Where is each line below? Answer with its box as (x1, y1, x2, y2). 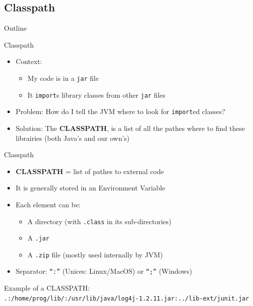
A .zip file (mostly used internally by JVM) (27, 249, 163, 259)
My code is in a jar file (27, 72, 99, 83)
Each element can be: (15, 199, 81, 209)
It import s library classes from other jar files (27, 89, 166, 100)
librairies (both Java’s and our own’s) (15, 132, 130, 143)
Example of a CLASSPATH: (4, 283, 90, 293)
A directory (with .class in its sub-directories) (27, 216, 172, 226)
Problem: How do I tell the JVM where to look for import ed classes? (15, 106, 225, 117)
